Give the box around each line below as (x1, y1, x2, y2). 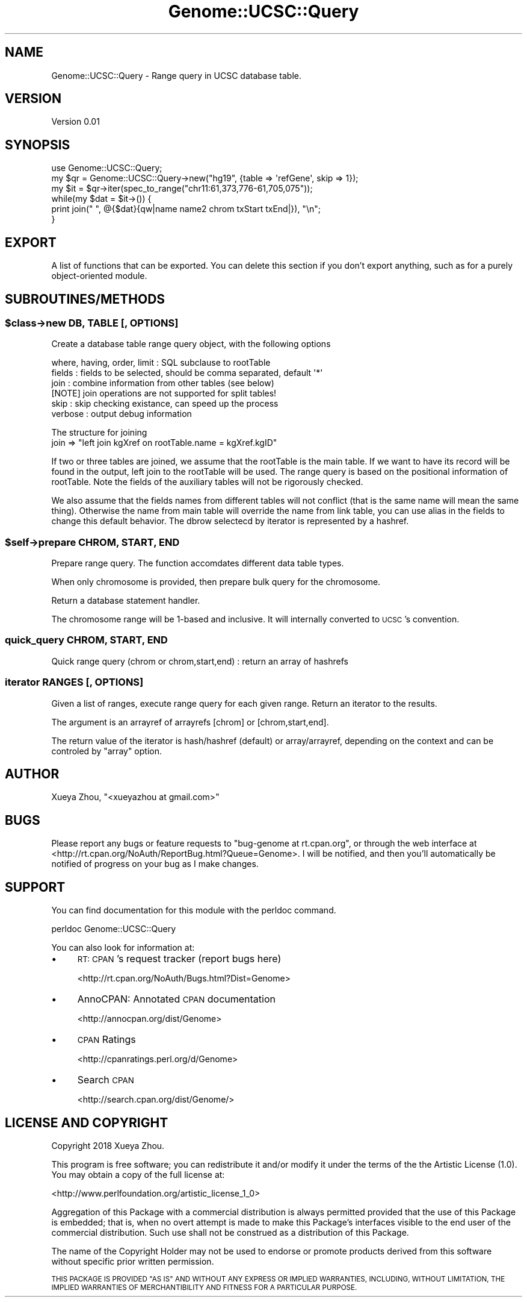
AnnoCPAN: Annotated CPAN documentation (77, 993, 276, 1006)
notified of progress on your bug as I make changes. (51, 859, 259, 869)
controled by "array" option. (51, 745, 162, 756)
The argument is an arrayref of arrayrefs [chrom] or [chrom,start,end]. (51, 716, 329, 727)
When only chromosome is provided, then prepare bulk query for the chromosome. (51, 577, 381, 587)
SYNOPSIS (5, 137, 70, 152)
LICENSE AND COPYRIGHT (5, 1115, 168, 1130)
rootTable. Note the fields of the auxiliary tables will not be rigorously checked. (51, 477, 363, 487)
